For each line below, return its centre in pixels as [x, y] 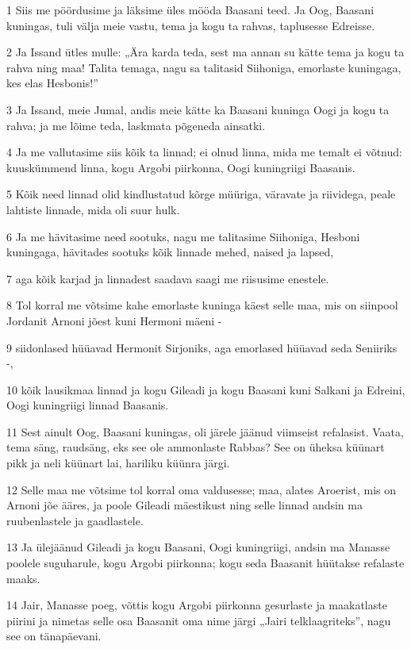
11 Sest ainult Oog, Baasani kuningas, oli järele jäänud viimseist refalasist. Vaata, [205, 431]
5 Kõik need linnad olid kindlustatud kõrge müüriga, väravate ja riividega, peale [201, 194]
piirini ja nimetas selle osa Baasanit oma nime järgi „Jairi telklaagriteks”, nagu [199, 620]
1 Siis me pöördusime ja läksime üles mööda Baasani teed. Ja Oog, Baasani [190, 10]
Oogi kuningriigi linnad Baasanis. [88, 405]
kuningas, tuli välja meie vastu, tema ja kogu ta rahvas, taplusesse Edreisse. [191, 25]
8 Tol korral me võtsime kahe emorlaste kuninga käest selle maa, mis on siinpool [202, 305]
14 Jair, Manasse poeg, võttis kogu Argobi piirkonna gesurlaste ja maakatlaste [197, 605]
